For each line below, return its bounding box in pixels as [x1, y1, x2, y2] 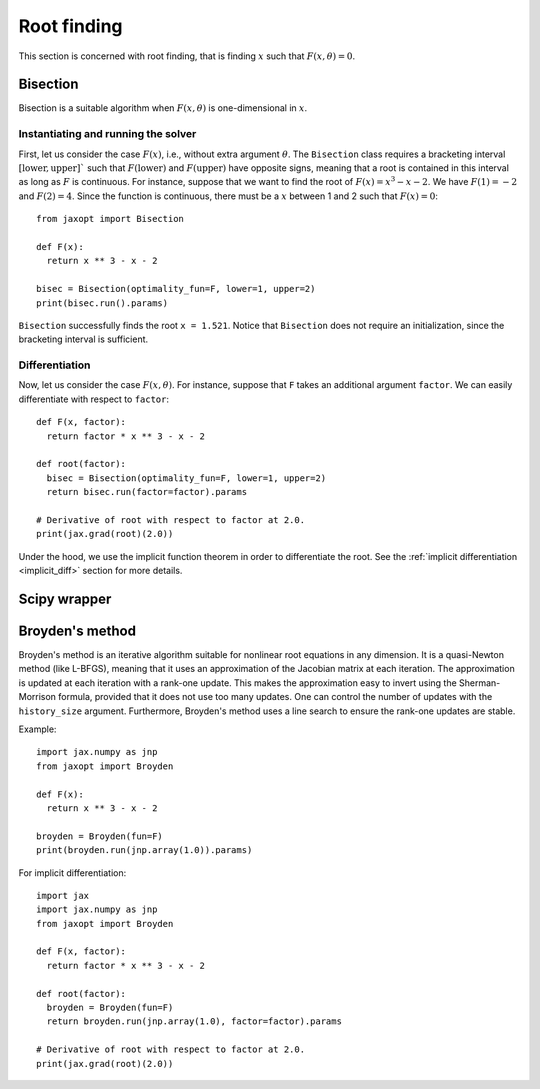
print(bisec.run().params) [36, 297, 169, 309]
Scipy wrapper [18, 590, 112, 607]
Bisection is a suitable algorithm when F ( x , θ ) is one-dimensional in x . [18, 102, 308, 114]
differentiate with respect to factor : [18, 393, 170, 405]
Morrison [18, 691, 57, 703]
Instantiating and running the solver [18, 127, 197, 141]
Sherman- [458, 676, 501, 689]
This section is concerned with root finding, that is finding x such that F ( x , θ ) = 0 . [18, 50, 355, 62]
